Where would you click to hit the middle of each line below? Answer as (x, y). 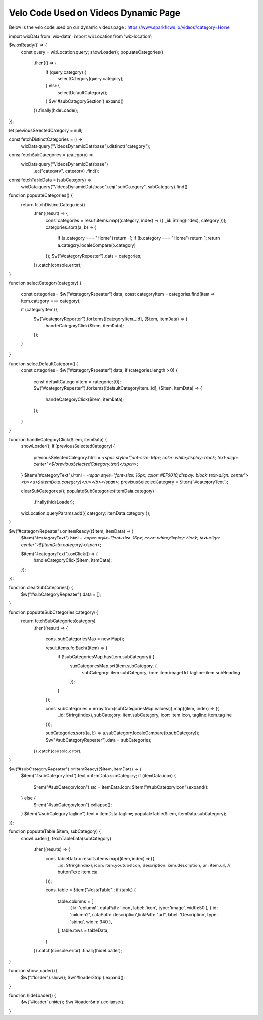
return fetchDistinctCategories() (53, 204)
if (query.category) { (66, 72)
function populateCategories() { (41, 195)
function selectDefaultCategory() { (44, 364)
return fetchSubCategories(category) (58, 621)
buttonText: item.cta (78, 872)
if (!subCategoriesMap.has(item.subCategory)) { (106, 657)
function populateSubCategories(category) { (54, 612)
